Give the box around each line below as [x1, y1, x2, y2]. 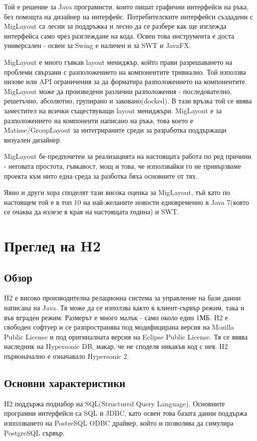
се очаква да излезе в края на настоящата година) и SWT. [4, 206, 179, 217]
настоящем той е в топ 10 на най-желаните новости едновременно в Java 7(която [4, 196, 249, 207]
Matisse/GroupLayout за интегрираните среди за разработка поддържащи [4, 125, 227, 135]
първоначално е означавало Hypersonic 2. [4, 351, 129, 361]
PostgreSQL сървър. [4, 427, 65, 438]
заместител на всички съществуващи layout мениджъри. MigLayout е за [4, 105, 222, 115]
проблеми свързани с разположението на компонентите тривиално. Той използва [4, 66, 246, 77]
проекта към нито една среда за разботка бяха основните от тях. [4, 170, 198, 181]
